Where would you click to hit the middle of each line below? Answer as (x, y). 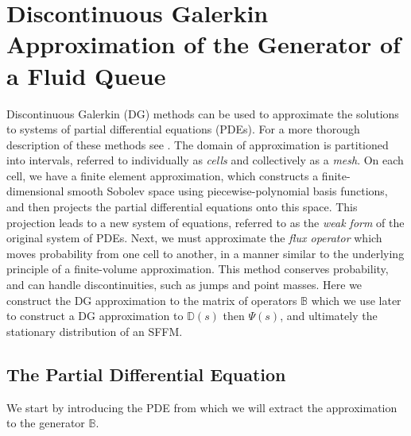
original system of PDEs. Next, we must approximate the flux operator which (194, 238)
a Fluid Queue (86, 75)
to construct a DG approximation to (95, 316)
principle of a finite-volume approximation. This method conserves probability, (198, 269)
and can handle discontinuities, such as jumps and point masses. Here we (184, 285)
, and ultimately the (329, 316)
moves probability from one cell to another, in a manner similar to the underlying (205, 253)
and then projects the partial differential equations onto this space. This (182, 207)
